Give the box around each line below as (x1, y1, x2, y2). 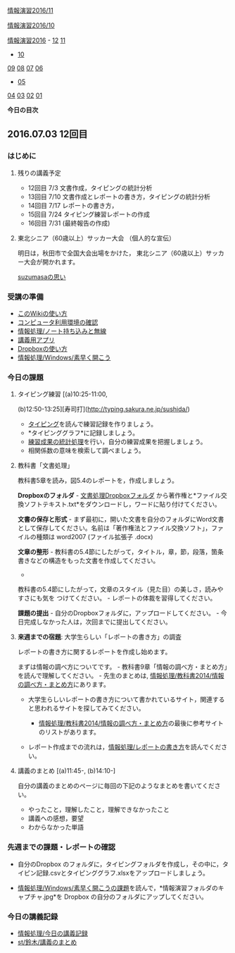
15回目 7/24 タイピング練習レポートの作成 (27, 210, 150, 219)
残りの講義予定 (17, 168, 61, 177)
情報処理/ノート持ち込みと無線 (17, 326, 107, 335)
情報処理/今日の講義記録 (17, 929, 88, 937)
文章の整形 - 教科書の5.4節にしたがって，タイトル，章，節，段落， (17, 548, 212, 556)
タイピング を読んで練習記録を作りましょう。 (27, 420, 158, 429)
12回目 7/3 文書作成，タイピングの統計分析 (27, 183, 153, 192)
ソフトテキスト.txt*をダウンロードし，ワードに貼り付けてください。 (23, 500, 222, 509)
